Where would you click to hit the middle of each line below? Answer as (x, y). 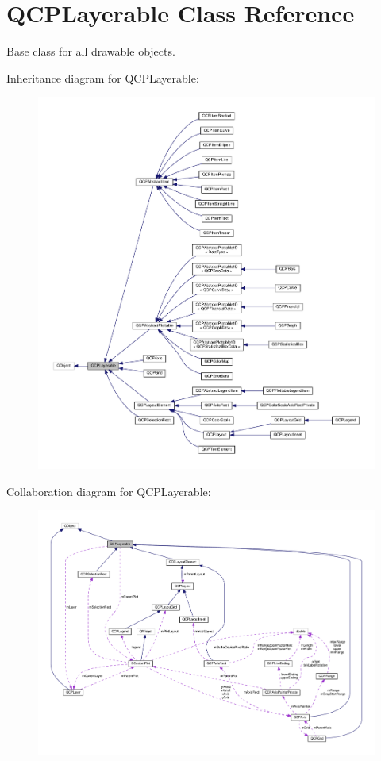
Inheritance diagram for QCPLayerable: (103, 77)
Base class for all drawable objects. (91, 51)
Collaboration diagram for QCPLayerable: (109, 491)
